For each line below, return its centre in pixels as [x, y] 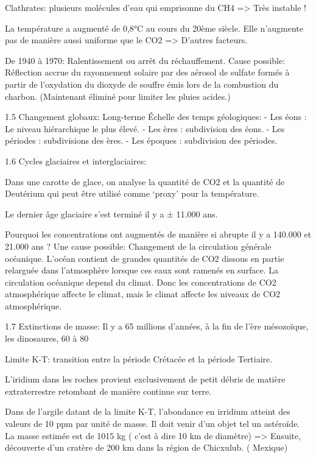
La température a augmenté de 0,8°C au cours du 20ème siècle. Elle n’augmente [154, 28]
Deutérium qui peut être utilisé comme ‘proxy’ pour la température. [132, 193]
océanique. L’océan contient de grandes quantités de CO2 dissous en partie [145, 258]
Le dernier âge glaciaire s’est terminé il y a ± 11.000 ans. [111, 213]
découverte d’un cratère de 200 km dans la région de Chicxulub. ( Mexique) [146, 447]
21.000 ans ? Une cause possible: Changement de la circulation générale [138, 246]
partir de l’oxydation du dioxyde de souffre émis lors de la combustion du [142, 84]
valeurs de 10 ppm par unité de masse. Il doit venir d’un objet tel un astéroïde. [153, 424]
